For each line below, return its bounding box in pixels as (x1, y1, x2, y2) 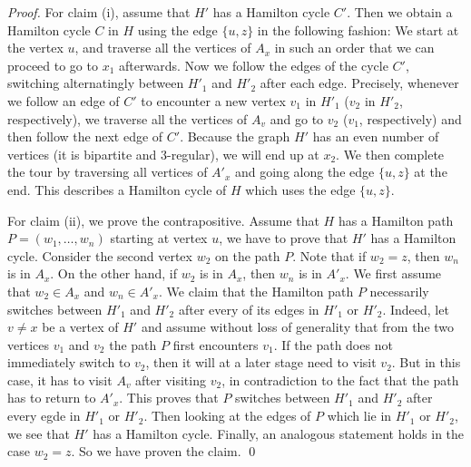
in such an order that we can (274, 38, 435, 57)
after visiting (135, 370, 206, 389)
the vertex (7, 38, 64, 57)
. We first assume (345, 264, 442, 283)
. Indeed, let (382, 299, 449, 318)
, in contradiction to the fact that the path (221, 370, 459, 389)
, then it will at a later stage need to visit (145, 353, 377, 372)
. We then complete (336, 144, 445, 163)
